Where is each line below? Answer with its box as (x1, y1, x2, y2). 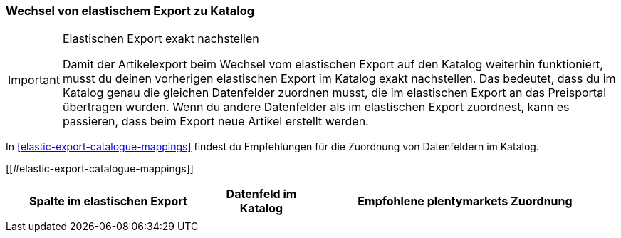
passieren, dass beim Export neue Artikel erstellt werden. (62, 114, 369, 129)
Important (8, 73, 60, 88)
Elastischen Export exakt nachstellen (62, 31, 259, 46)
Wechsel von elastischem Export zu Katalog (6, 4, 255, 18)
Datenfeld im (226, 187, 297, 202)
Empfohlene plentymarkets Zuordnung (358, 194, 573, 209)
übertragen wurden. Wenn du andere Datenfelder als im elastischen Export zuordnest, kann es (62, 100, 570, 115)
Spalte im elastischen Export (29, 194, 187, 209)
